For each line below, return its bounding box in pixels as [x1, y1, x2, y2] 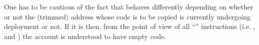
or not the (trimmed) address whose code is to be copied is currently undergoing [4, 11, 250, 21]
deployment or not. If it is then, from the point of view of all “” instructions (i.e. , [4, 21, 255, 31]
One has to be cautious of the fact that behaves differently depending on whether [4, 1, 253, 11]
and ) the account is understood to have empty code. [4, 30, 166, 41]
